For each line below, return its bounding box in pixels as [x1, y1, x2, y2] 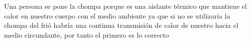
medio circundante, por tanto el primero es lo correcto [4, 29, 169, 40]
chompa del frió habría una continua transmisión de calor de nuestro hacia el [4, 20, 239, 30]
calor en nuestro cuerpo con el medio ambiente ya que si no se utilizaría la [4, 10, 231, 21]
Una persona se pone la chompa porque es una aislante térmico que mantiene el [4, 1, 247, 11]
